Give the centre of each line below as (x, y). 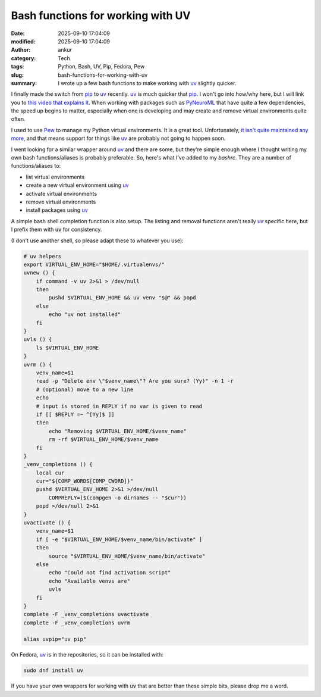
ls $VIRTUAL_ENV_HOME (67, 348)
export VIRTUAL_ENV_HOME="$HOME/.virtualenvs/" (94, 264)
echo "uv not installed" (85, 315)
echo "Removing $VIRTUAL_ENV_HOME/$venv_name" (117, 431)
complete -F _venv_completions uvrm (77, 623)
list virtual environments (55, 177)
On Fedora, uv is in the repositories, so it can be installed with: (87, 655)
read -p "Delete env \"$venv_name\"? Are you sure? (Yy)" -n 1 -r (135, 381)
